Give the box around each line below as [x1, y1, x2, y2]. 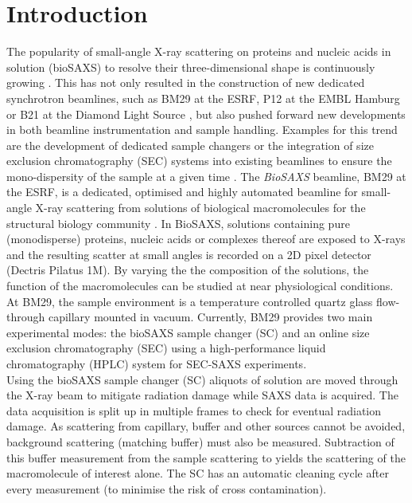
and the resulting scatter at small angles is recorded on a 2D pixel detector [6, 246, 371, 262]
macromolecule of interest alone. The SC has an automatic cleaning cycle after [6, 465, 389, 481]
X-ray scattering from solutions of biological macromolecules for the [35, 199, 366, 216]
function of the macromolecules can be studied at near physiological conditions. [6, 277, 394, 294]
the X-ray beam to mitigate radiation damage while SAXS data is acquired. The [6, 387, 398, 403]
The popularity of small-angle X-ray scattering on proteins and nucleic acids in [6, 43, 391, 60]
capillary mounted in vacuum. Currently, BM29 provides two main [48, 308, 373, 325]
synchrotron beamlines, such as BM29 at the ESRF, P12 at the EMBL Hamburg [6, 89, 400, 106]
